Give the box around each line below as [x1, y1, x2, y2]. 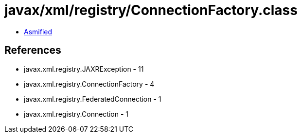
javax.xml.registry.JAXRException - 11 [24, 64, 144, 73]
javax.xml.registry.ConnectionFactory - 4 [24, 79, 155, 88]
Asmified [24, 27, 53, 36]
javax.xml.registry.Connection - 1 [24, 109, 128, 118]
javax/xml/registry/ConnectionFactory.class [4, 2, 298, 18]
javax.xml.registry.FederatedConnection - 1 [24, 94, 161, 103]
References [4, 44, 61, 57]
